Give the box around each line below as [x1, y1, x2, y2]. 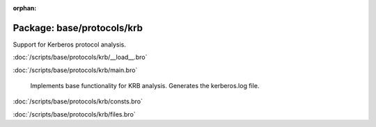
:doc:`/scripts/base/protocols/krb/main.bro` [13, 66, 138, 74]
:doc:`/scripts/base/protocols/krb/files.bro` [13, 110, 136, 118]
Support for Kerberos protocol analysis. [13, 40, 127, 49]
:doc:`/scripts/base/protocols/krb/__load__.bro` [13, 53, 148, 62]
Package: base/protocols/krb [13, 22, 143, 34]
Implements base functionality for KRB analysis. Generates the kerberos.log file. [30, 82, 260, 90]
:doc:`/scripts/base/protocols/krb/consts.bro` [13, 97, 143, 105]
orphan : [13, 4, 37, 12]
